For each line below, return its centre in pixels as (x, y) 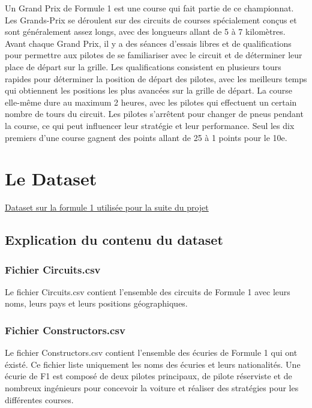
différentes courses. (39, 399)
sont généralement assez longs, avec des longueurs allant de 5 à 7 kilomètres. (145, 31)
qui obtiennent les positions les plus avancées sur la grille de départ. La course (148, 90)
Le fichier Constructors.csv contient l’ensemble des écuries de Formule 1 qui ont (151, 352)
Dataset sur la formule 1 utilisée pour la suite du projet (107, 207)
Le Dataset (51, 178)
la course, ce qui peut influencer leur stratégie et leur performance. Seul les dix (150, 125)
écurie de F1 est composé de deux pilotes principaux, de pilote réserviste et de (148, 376)
